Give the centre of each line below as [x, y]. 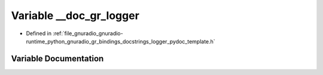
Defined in [39, 33]
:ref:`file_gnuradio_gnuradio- [88, 33]
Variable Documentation [57, 59]
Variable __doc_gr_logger [75, 15]
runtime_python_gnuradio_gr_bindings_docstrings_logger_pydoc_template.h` [121, 41]
